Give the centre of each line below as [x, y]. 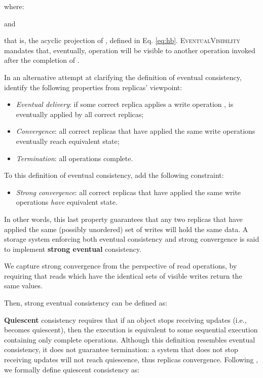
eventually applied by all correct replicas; [80, 114]
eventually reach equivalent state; [68, 141]
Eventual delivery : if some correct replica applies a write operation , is [125, 104]
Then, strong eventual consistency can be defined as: [86, 303]
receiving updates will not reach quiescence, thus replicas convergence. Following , [131, 360]
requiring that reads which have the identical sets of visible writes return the [123, 275]
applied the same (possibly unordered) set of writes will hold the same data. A [126, 229]
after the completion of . [42, 60]
